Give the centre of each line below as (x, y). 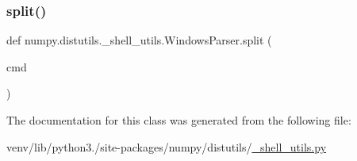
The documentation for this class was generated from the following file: (179, 120)
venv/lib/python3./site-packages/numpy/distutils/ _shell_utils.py (167, 146)
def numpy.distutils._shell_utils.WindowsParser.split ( (139, 40)
